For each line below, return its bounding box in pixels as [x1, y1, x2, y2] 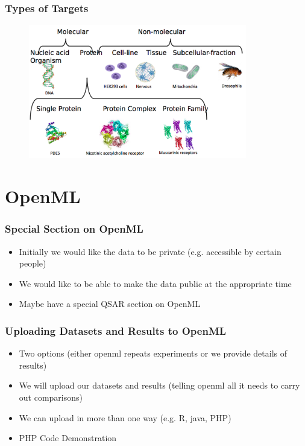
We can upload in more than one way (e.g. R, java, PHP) [19, 411, 231, 424]
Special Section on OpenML [5, 221, 143, 236]
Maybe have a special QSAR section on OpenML [19, 297, 201, 310]
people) [19, 257, 46, 270]
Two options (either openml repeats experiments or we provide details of [19, 347, 288, 360]
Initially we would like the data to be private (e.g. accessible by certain [19, 245, 281, 257]
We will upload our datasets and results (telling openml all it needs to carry [19, 379, 300, 392]
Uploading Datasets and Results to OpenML [5, 323, 227, 338]
